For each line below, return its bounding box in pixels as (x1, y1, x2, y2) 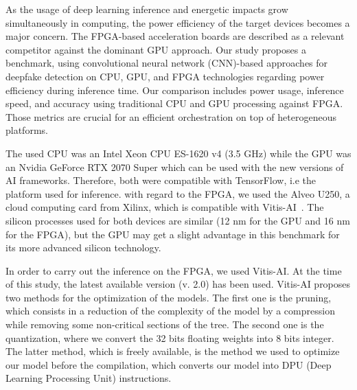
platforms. (5, 123, 48, 137)
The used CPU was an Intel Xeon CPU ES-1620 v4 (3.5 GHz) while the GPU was (5, 146, 352, 160)
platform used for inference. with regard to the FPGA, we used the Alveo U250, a (5, 186, 350, 200)
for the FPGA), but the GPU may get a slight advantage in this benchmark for (5, 227, 340, 241)
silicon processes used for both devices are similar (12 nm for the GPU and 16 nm (5, 213, 350, 227)
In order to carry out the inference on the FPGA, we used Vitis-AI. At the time (5, 263, 342, 277)
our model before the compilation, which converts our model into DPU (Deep (5, 357, 332, 371)
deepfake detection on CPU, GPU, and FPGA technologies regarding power (5, 69, 325, 83)
